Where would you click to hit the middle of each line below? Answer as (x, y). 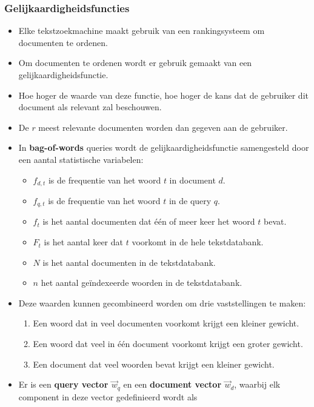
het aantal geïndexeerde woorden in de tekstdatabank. (142, 283)
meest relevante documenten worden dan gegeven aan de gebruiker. (163, 127)
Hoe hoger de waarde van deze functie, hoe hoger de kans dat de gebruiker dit (163, 95)
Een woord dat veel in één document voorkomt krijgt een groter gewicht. (168, 344)
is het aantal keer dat (83, 242)
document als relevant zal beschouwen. (90, 107)
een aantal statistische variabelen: (81, 159)
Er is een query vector (63, 384)
